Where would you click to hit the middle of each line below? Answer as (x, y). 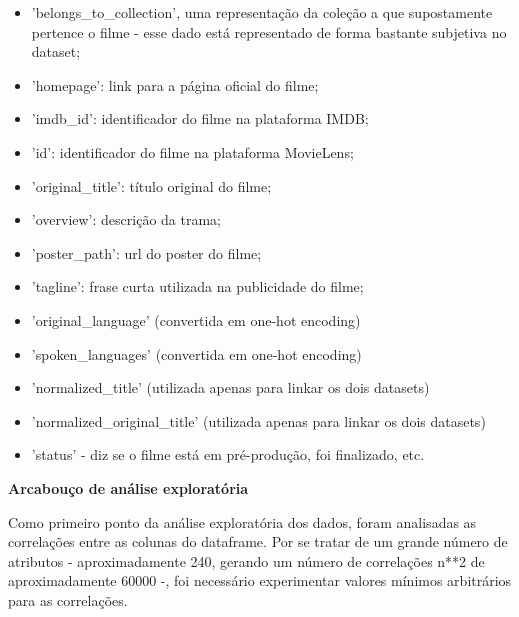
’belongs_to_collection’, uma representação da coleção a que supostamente (262, 12)
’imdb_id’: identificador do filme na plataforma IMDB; (200, 118)
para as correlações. (68, 599)
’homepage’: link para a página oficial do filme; (175, 84)
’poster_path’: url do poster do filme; (146, 252)
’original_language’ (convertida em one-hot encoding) (196, 319)
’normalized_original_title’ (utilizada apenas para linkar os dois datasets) (258, 420)
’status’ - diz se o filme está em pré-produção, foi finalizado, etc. (228, 454)
